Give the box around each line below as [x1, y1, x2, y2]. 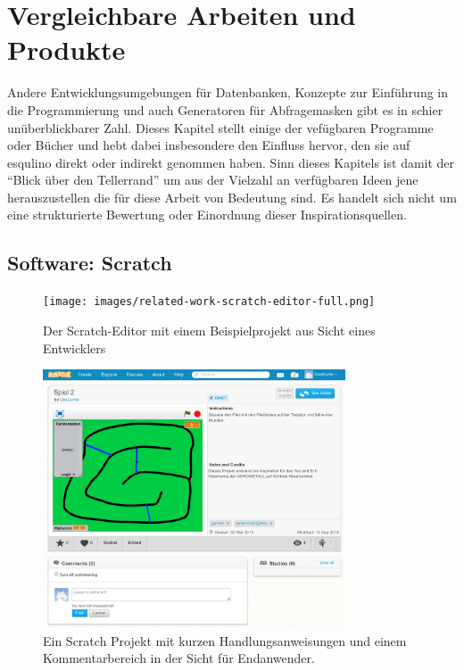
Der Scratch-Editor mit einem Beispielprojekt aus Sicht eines [43, 320, 376, 339]
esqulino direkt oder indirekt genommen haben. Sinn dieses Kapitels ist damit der [7, 153, 455, 171]
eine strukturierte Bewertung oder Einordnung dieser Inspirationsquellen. [7, 205, 407, 224]
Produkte [7, 31, 126, 68]
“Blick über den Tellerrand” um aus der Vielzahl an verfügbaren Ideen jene [7, 170, 418, 189]
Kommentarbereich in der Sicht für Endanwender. [43, 649, 315, 667]
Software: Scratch [7, 249, 172, 277]
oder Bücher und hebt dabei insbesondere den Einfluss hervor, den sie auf [7, 136, 410, 154]
